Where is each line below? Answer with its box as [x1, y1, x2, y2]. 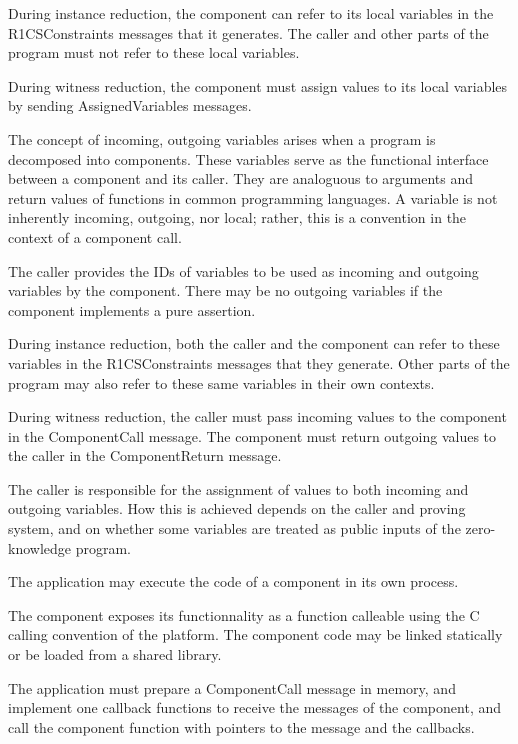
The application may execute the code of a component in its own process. [8, 571, 459, 592]
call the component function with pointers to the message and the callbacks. [8, 716, 475, 737]
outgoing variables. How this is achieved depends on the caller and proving [8, 498, 466, 519]
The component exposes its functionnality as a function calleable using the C [8, 604, 480, 625]
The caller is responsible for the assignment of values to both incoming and [8, 478, 469, 499]
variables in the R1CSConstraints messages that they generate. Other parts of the [8, 352, 510, 373]
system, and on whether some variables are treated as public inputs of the [8, 518, 461, 539]
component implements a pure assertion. [8, 299, 256, 320]
